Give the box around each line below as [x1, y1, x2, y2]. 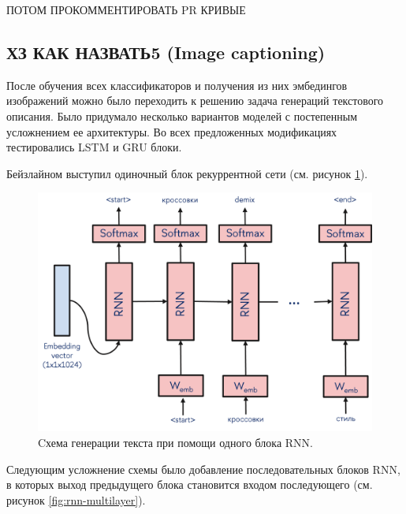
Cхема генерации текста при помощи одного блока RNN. [38, 434, 313, 451]
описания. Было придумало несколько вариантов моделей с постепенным [6, 107, 358, 124]
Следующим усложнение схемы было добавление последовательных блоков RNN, [6, 460, 400, 477]
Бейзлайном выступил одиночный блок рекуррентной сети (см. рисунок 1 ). [6, 165, 368, 181]
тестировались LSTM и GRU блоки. [6, 139, 182, 155]
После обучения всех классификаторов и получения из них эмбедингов [6, 76, 348, 93]
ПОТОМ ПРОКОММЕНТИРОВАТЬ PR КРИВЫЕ [6, 2, 246, 17]
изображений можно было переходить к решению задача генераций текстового [6, 92, 384, 109]
